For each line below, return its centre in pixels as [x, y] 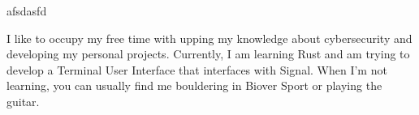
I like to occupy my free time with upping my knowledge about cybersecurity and [209, 38]
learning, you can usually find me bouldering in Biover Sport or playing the [194, 85]
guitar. [23, 101]
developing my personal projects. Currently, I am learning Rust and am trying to [208, 54]
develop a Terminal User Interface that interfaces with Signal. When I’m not [197, 69]
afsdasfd [27, 11]
